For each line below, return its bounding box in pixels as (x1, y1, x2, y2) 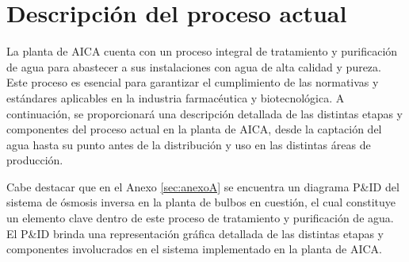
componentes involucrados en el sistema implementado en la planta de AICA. (6, 241, 382, 257)
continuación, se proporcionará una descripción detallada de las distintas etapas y (6, 105, 403, 121)
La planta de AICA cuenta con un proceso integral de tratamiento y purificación (6, 43, 398, 60)
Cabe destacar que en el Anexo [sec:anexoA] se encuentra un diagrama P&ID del (6, 178, 399, 195)
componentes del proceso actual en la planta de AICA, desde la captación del (6, 121, 382, 137)
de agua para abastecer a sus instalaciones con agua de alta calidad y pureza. (6, 58, 381, 75)
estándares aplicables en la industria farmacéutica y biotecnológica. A (6, 89, 345, 106)
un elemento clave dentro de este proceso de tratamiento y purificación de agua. (6, 210, 394, 226)
